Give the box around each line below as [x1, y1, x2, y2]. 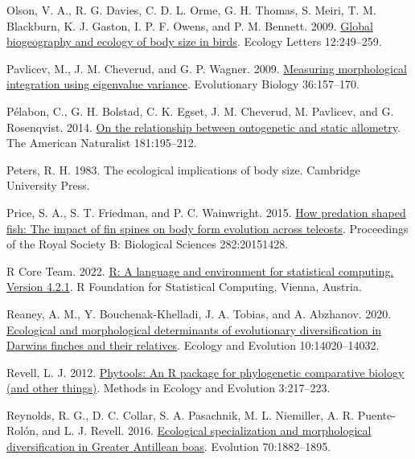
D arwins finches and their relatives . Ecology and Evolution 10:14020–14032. [6, 337, 380, 354]
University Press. [6, 177, 90, 194]
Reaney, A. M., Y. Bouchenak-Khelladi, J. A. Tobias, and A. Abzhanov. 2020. [6, 305, 392, 322]
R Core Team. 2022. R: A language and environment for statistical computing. [6, 262, 394, 279]
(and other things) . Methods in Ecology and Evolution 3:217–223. [6, 379, 331, 396]
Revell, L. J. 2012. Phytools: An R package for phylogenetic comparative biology [6, 363, 405, 380]
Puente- [357, 406, 396, 423]
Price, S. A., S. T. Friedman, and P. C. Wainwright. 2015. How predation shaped [6, 203, 406, 220]
